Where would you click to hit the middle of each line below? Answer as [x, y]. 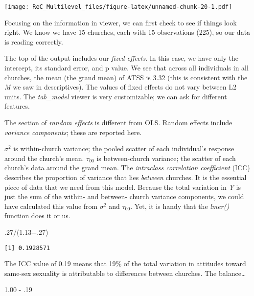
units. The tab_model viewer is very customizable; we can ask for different [116, 96]
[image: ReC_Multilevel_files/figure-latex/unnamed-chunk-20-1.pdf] [118, 7]
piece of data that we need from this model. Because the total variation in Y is [123, 187]
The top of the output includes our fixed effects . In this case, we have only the [122, 58]
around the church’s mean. [44, 158]
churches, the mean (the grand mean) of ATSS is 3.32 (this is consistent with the [126, 77]
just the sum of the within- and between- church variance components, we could [124, 196]
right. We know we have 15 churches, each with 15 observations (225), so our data [127, 32]
